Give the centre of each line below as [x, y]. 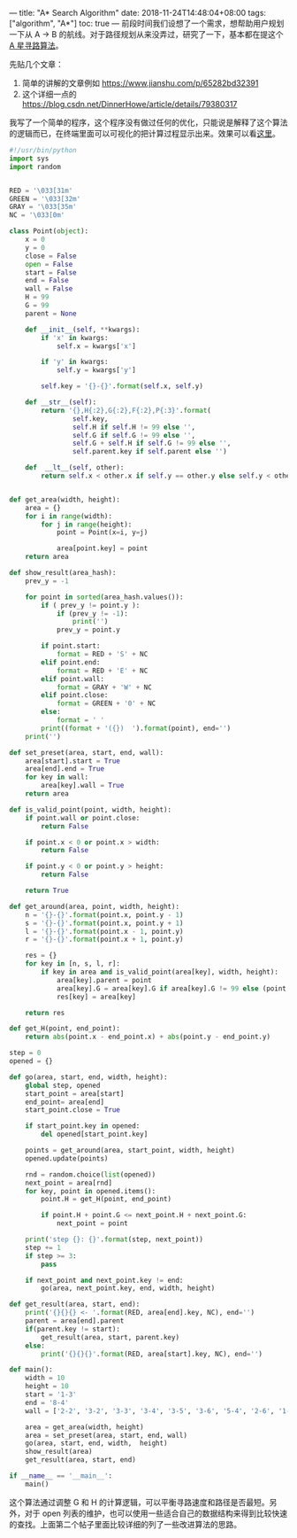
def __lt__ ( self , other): [75, 468]
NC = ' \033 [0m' [37, 215]
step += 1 [43, 1247]
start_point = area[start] [75, 1093]
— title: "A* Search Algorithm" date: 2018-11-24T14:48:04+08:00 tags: [138, 13]
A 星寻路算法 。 [36, 45]
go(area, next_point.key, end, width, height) [128, 1288]
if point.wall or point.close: [83, 818]
